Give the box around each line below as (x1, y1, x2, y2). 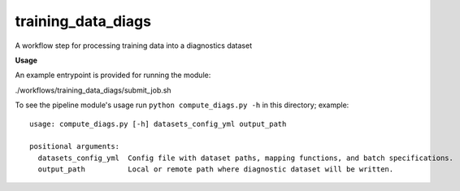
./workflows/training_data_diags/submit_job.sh (15, 85, 171, 95)
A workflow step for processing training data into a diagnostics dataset (15, 41, 252, 50)
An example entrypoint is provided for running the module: (15, 70, 211, 80)
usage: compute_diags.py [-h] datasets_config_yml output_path (29, 119, 287, 128)
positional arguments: (29, 142, 120, 151)
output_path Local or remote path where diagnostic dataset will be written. (37, 165, 394, 174)
